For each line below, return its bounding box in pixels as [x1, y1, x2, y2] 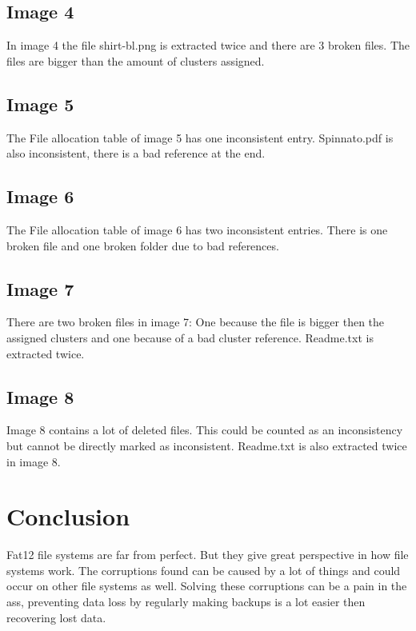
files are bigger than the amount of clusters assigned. [6, 52, 265, 69]
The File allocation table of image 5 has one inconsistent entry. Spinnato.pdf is [6, 129, 394, 146]
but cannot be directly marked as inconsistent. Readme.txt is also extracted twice [6, 437, 407, 453]
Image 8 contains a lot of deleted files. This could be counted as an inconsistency [6, 421, 403, 438]
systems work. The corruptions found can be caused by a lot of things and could [6, 561, 401, 578]
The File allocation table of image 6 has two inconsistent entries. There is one [6, 221, 388, 238]
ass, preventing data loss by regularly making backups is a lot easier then [6, 593, 366, 610]
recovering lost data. [6, 609, 106, 625]
